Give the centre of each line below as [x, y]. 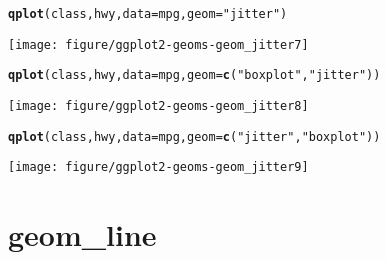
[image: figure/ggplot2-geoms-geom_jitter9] [158, 167]
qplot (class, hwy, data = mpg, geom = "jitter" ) [148, 14]
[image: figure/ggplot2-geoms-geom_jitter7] [158, 44]
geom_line [82, 234]
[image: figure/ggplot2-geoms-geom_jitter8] [158, 105]
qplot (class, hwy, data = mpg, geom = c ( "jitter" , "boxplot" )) [194, 136]
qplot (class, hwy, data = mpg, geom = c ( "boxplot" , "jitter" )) [194, 75]
